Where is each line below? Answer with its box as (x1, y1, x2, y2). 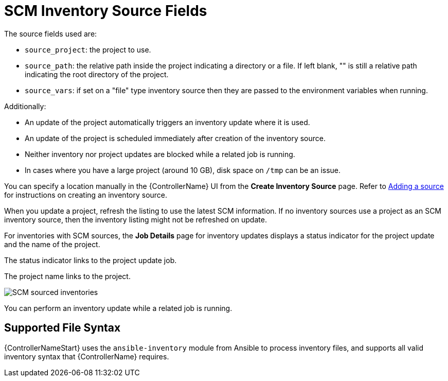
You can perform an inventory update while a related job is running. (4, 303, 232, 313)
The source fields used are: (4, 29, 97, 38)
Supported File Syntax (4, 321, 121, 335)
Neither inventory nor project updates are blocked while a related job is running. (25, 149, 295, 159)
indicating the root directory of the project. (25, 70, 169, 79)
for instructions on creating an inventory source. (4, 190, 168, 199)
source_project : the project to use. (25, 45, 151, 54)
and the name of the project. (4, 239, 100, 249)
